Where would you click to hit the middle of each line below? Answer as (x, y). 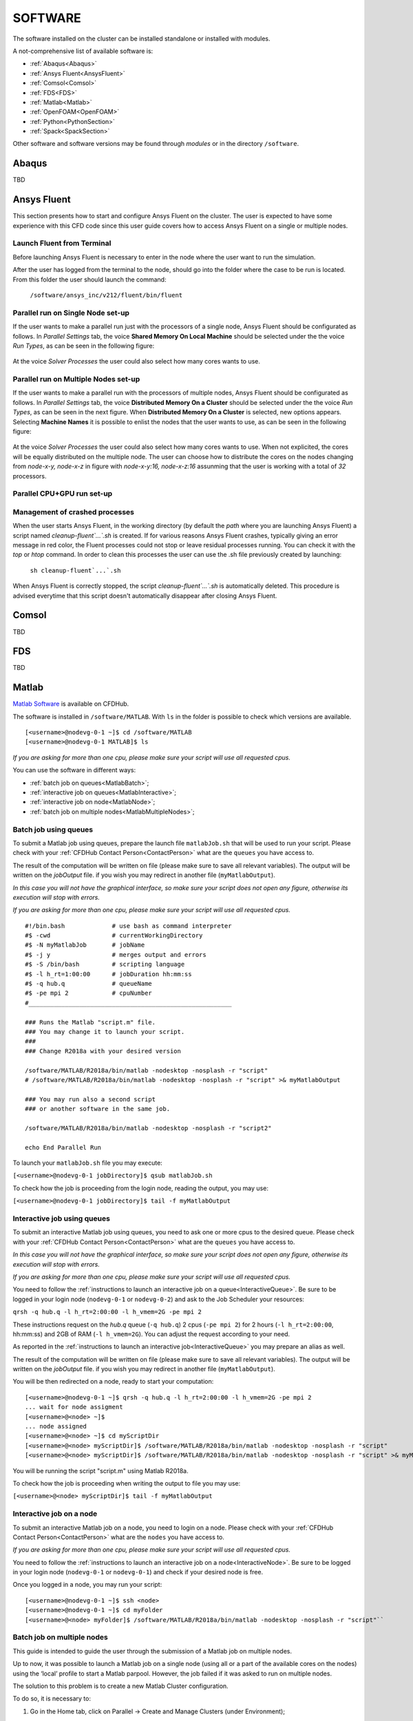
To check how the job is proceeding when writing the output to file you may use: (127, 1483)
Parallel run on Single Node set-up (71, 313)
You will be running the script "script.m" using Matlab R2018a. (100, 1470)
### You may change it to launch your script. (105, 1032)
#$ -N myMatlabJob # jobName (85, 945)
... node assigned (56, 1426)
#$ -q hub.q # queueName (89, 984)
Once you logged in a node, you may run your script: (87, 1585)
